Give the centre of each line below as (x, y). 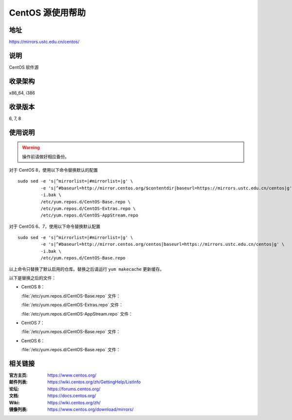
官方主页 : (18, 375)
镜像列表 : (18, 409)
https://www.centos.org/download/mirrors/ (91, 409)
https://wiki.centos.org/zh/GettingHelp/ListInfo (94, 382)
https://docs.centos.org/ (72, 396)
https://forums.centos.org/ (74, 389)
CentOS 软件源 (24, 67)
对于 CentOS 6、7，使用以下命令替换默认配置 (55, 226)
